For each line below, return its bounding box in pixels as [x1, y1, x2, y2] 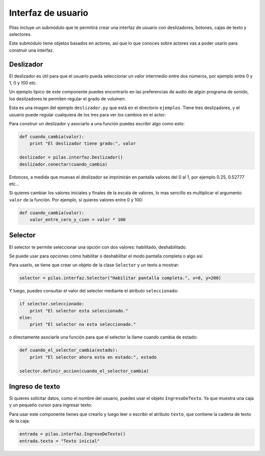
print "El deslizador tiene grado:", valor [29, 141, 136, 146]
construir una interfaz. [9, 47, 54, 53]
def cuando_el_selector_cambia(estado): [19, 347, 118, 353]
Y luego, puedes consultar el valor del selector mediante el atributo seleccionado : [9, 288, 179, 294]
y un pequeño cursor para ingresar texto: [9, 402, 92, 408]
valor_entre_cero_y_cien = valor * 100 [29, 217, 126, 223]
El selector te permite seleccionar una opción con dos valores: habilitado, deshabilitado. [9, 244, 187, 250]
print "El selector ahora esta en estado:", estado [29, 354, 157, 360]
